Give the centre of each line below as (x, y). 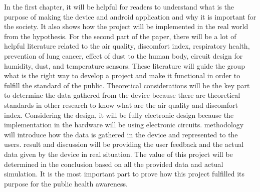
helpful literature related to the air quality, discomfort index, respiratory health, (127, 46)
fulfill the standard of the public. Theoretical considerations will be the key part (127, 85)
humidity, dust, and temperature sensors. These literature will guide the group (124, 65)
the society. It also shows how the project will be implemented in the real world (126, 26)
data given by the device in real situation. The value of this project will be (118, 154)
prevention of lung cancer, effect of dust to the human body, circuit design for (123, 55)
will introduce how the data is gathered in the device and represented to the (121, 134)
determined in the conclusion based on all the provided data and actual (114, 164)
